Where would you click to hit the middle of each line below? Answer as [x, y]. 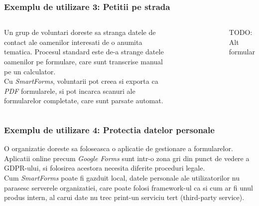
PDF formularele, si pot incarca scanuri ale [70, 91]
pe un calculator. [30, 71]
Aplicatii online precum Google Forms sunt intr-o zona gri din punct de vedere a [127, 158]
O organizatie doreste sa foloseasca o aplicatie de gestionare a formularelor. [119, 148]
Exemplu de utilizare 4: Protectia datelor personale [109, 129]
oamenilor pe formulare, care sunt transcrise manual [83, 61]
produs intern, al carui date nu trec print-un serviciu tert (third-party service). [124, 197]
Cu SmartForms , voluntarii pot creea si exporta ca [81, 81]
